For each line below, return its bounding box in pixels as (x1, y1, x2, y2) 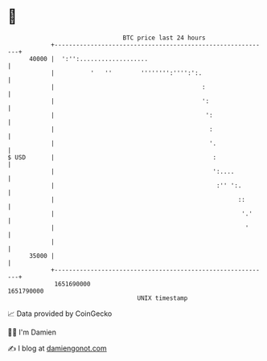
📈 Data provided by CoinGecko (7, 309, 113, 318)
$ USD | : (7, 153, 217, 162)
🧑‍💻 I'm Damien (7, 327, 57, 337)
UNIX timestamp (137, 293, 188, 302)
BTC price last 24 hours (122, 34, 206, 42)
